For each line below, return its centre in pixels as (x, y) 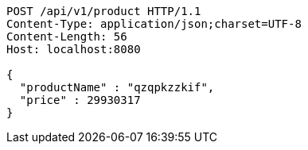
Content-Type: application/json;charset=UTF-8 (154, 24)
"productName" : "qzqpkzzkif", (117, 87)
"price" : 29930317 (80, 100)
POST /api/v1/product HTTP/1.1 (104, 11)
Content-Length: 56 (67, 37)
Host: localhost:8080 (74, 49)
